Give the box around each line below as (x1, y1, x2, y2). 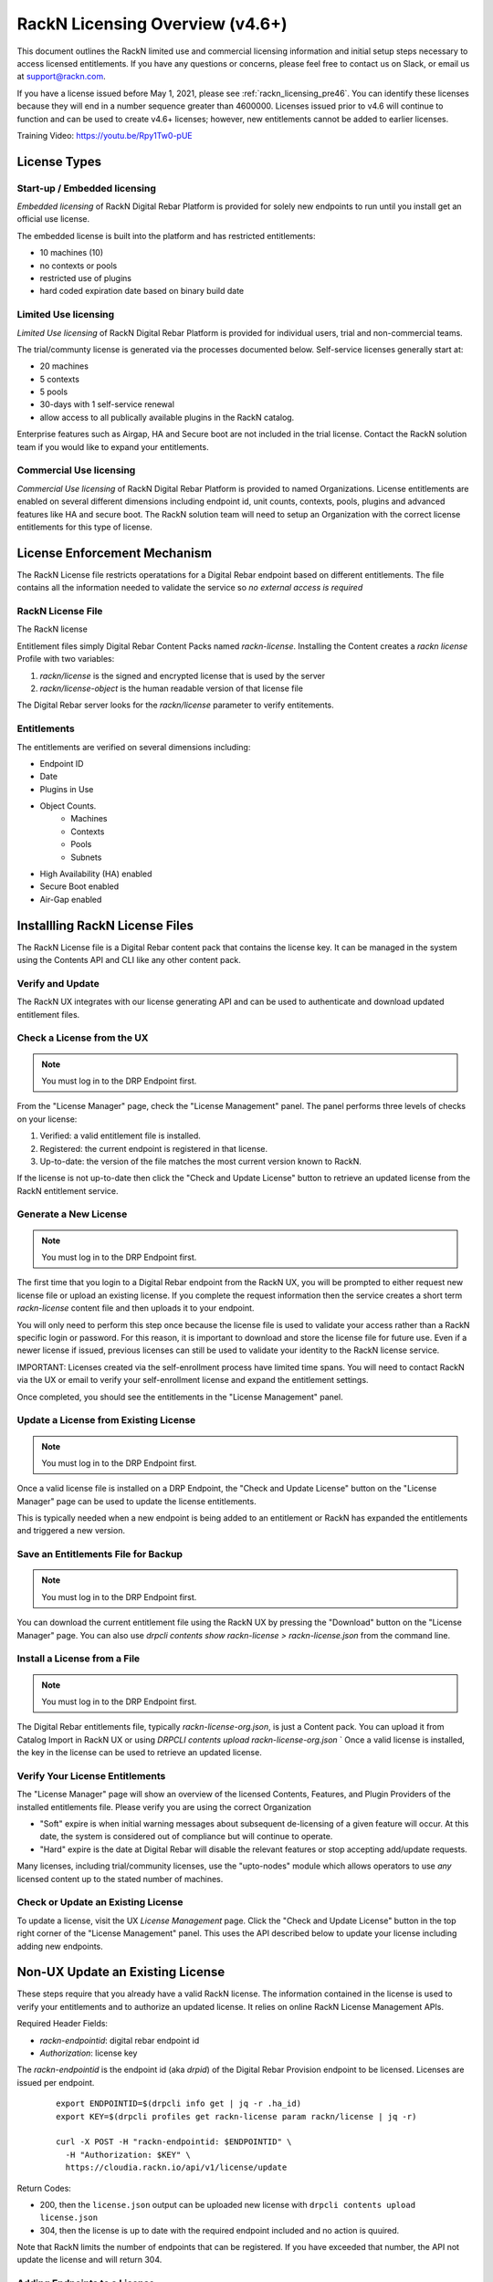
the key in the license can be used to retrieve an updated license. (16, 1747, 262, 1758)
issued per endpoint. (16, 2077, 95, 2088)
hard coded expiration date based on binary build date (39, 286, 245, 297)
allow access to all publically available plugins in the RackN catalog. (39, 412, 295, 423)
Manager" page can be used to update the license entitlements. (16, 1495, 257, 1506)
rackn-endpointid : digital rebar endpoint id (39, 2035, 200, 2046)
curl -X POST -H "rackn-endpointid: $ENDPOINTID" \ (56, 2137, 292, 2147)
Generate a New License (16, 1208, 128, 1220)
